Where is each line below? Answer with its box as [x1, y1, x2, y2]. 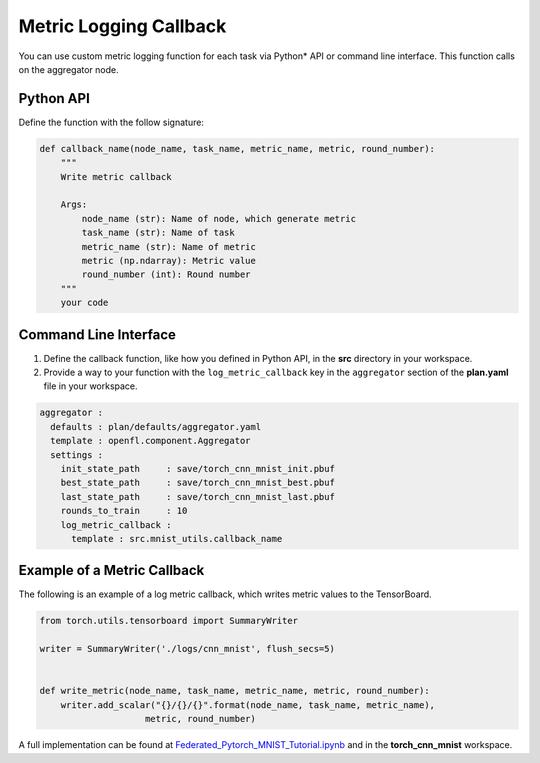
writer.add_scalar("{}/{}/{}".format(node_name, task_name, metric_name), [60, 699, 435, 710]
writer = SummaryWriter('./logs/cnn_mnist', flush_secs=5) [39, 643, 335, 655]
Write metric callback [60, 171, 172, 182]
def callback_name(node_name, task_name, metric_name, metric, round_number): [39, 143, 435, 154]
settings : [50, 449, 104, 460]
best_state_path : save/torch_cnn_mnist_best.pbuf [60, 477, 335, 489]
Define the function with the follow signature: [18, 116, 205, 128]
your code [60, 297, 109, 309]
